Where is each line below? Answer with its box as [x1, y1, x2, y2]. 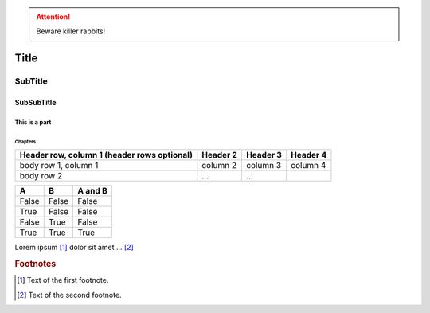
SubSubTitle [14, 97, 57, 107]
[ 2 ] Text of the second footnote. [17, 290, 123, 299]
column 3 [245, 160, 282, 171]
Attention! [36, 12, 71, 22]
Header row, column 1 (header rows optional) [19, 150, 193, 161]
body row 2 [19, 170, 63, 182]
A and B [77, 186, 107, 197]
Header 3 [245, 150, 283, 161]
